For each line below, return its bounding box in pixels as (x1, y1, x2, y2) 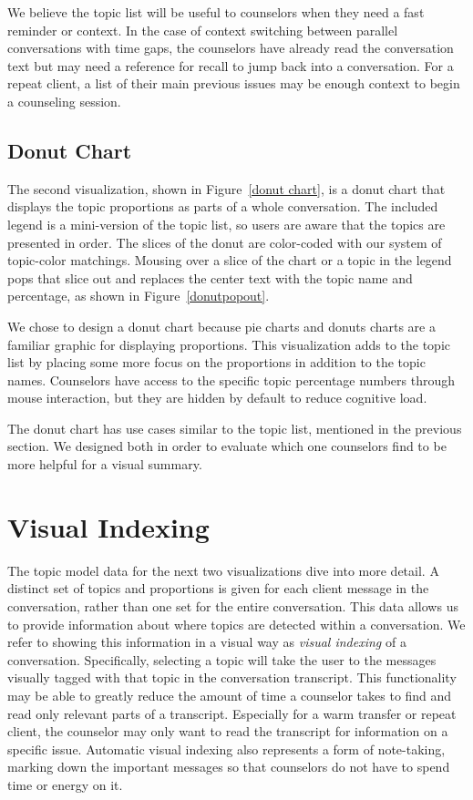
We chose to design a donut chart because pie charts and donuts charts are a (7, 316, 436, 335)
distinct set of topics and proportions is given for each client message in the (7, 579, 429, 598)
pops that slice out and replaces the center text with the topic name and (7, 268, 413, 287)
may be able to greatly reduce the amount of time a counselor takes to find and (7, 685, 452, 704)
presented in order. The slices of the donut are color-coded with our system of (7, 232, 442, 251)
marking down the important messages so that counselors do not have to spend (7, 757, 450, 776)
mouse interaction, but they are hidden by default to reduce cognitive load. (7, 388, 427, 407)
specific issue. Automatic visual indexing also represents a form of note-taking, (7, 739, 446, 758)
